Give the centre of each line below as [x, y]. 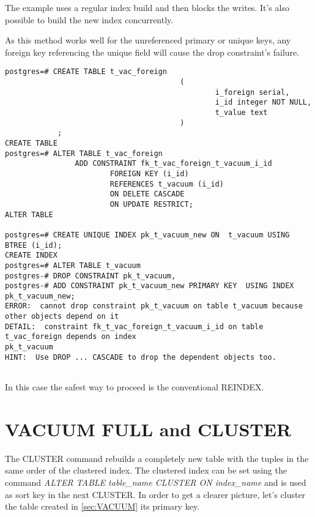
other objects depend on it [62, 317]
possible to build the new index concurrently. [89, 19]
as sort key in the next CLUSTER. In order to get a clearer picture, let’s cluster [155, 494]
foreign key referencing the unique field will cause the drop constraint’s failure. [152, 52]
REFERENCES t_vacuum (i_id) [167, 184]
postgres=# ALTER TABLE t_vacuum [73, 265]
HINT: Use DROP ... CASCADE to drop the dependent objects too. [141, 357]
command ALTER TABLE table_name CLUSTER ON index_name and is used [156, 482]
